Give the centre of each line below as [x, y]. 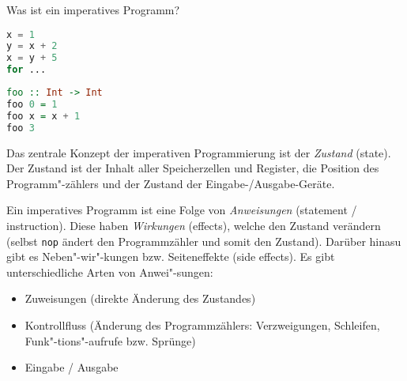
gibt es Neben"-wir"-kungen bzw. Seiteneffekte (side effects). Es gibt [171, 257]
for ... [26, 70]
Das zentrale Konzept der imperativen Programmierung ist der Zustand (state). [199, 152]
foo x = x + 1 [43, 116]
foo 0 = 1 [32, 104]
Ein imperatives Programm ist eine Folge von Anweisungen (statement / [182, 210]
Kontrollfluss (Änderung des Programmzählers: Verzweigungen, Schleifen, [202, 325]
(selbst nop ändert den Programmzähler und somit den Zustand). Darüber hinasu [204, 241]
